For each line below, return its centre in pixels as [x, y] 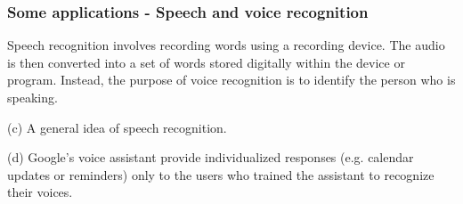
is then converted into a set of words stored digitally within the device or [206, 62]
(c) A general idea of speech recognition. [117, 127]
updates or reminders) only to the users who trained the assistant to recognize [221, 174]
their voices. [40, 192]
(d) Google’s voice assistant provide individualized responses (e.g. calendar [211, 157]
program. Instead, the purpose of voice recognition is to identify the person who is [231, 80]
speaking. [32, 97]
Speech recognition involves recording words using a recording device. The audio [226, 45]
